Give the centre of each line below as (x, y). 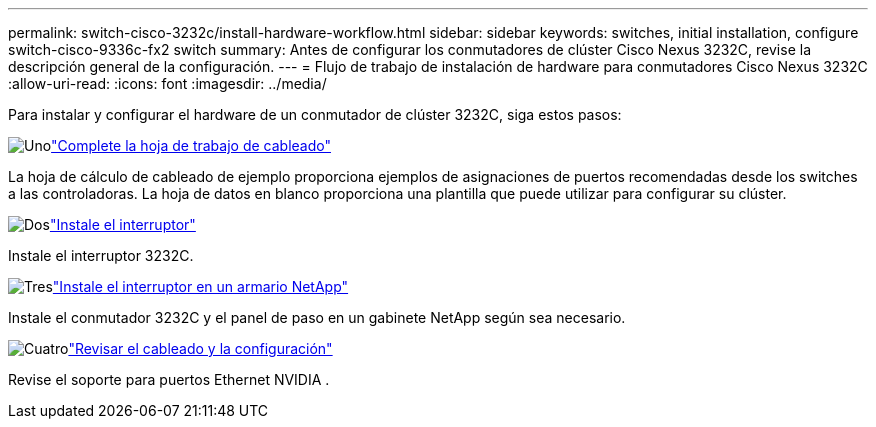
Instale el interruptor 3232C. (101, 255)
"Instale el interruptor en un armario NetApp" (200, 286)
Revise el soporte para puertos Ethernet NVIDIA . (169, 379)
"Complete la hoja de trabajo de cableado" (191, 145)
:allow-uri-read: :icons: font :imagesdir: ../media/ (167, 83)
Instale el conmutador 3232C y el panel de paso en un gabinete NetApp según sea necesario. (317, 317)
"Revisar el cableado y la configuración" (200, 348)
